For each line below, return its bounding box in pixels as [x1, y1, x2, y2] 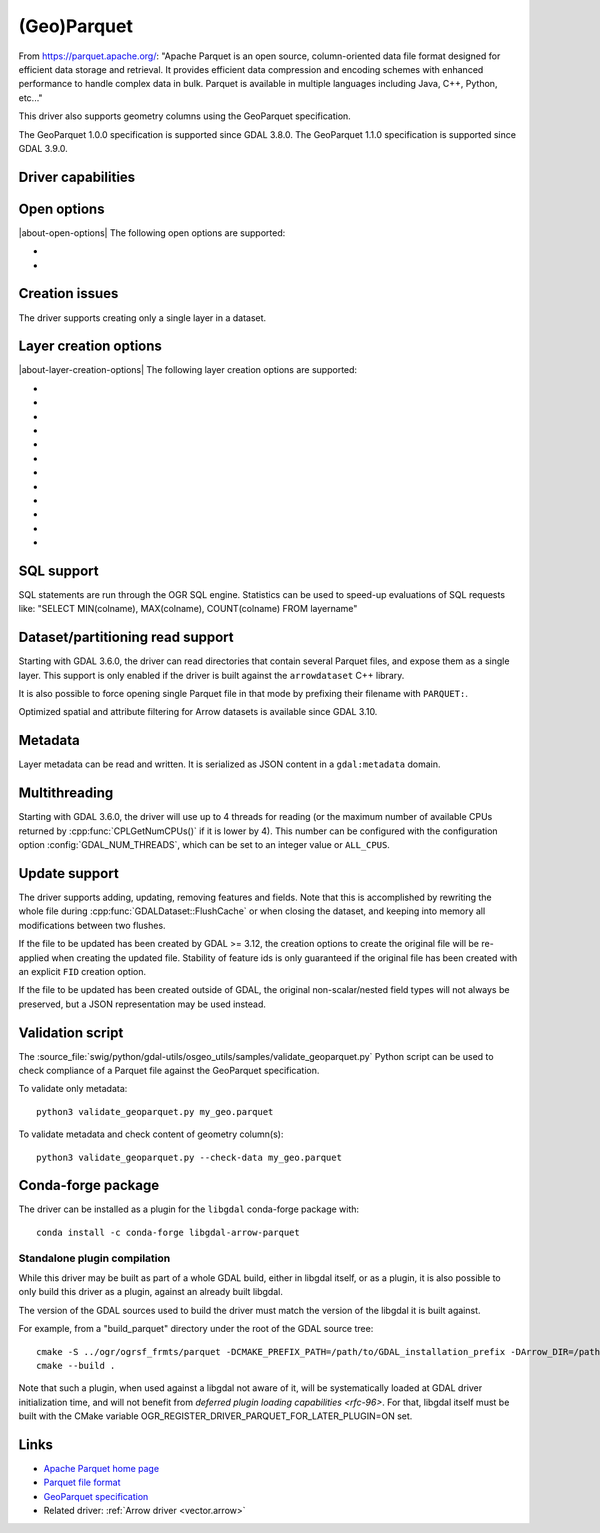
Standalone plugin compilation [18, 1251, 171, 1265]
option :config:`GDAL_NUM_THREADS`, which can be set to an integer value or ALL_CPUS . [18, 839, 390, 851]
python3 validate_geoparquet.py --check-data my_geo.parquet [36, 1151, 342, 1163]
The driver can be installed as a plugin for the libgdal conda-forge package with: [18, 1203, 360, 1215]
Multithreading [18, 785, 114, 802]
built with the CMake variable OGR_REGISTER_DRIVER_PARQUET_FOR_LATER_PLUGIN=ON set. [18, 1410, 413, 1422]
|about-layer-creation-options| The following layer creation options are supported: [18, 364, 358, 376]
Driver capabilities [18, 168, 136, 185]
